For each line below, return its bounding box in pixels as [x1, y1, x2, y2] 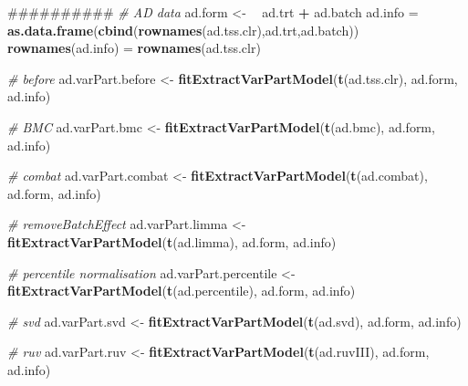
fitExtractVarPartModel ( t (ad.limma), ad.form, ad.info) [7, 232, 337, 251]
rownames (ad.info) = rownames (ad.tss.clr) [7, 38, 261, 57]
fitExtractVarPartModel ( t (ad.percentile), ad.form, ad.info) [7, 281, 356, 300]
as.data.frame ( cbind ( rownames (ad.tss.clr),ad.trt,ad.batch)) [7, 20, 359, 39]
